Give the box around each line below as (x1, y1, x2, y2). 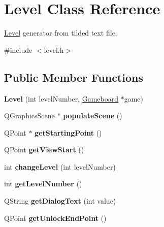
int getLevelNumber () (4, 178, 82, 189)
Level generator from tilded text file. (4, 27, 117, 38)
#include (4, 44, 32, 55)
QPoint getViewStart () (4, 144, 84, 155)
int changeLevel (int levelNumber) (4, 161, 116, 172)
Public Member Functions (4, 69, 143, 85)
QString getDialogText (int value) (4, 196, 116, 206)
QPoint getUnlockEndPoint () (4, 212, 107, 223)
